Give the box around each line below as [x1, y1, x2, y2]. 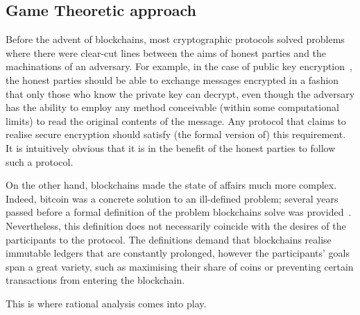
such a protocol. [6, 154, 74, 169]
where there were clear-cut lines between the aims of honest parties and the [6, 45, 327, 60]
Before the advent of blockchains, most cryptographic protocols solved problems [6, 32, 345, 46]
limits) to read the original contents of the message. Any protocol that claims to [6, 113, 346, 128]
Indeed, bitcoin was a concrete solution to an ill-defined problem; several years [6, 191, 338, 205]
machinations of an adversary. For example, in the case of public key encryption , [6, 59, 352, 74]
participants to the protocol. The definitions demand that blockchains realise [6, 232, 332, 246]
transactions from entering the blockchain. [6, 273, 185, 287]
